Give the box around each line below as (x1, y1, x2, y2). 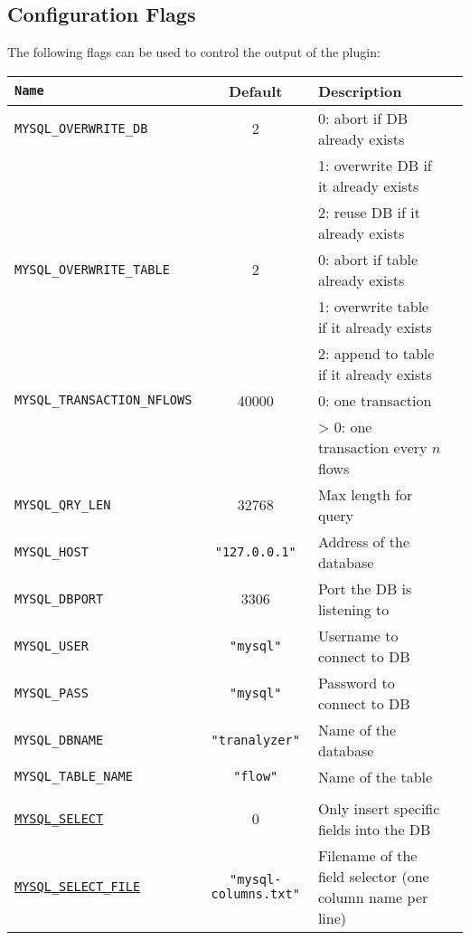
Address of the (317, 530, 409, 552)
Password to (317, 671, 395, 693)
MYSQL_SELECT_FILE (14, 878, 141, 894)
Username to (317, 624, 399, 646)
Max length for (317, 483, 413, 505)
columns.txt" (211, 886, 300, 901)
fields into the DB (317, 818, 431, 840)
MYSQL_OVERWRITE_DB (14, 120, 148, 136)
